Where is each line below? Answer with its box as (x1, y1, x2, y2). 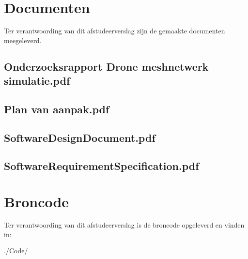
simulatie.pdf (4, 73, 70, 88)
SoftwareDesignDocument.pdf (4, 130, 155, 145)
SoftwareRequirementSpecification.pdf (4, 158, 199, 173)
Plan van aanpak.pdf (4, 101, 109, 116)
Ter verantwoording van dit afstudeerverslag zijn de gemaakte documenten (4, 26, 225, 36)
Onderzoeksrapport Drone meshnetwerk (4, 59, 209, 74)
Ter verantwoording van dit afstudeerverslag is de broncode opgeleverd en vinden (4, 219, 245, 229)
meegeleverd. (4, 35, 42, 45)
